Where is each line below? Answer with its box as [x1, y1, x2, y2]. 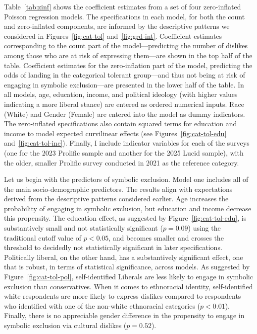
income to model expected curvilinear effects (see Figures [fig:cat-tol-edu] [4, 128, 227, 138]
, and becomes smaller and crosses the [108, 232, 224, 243]
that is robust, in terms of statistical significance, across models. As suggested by [4, 261, 250, 272]
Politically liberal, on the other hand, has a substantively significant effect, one [4, 251, 243, 262]
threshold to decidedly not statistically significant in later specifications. [4, 242, 222, 252]
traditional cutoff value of [4, 232, 82, 243]
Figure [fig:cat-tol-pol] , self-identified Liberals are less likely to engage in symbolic [4, 271, 253, 282]
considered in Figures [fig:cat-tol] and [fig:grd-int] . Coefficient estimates [4, 30, 222, 41]
